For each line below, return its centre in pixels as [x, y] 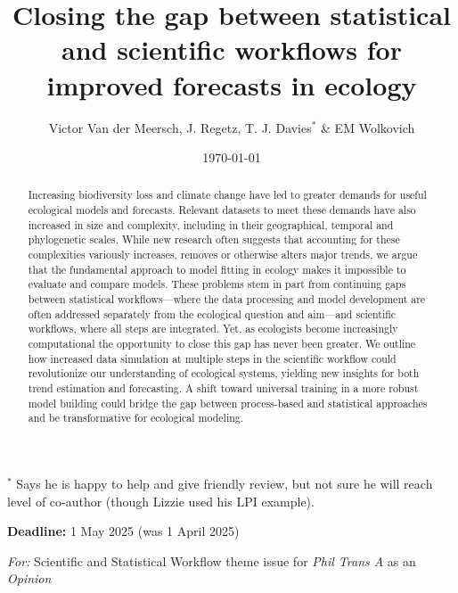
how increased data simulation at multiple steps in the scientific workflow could [212, 358]
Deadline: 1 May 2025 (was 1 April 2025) [123, 531]
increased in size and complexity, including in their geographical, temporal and [211, 224]
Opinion [29, 578]
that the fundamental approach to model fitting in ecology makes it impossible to [217, 269]
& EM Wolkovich [368, 127]
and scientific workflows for [232, 49]
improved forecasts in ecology [232, 84]
